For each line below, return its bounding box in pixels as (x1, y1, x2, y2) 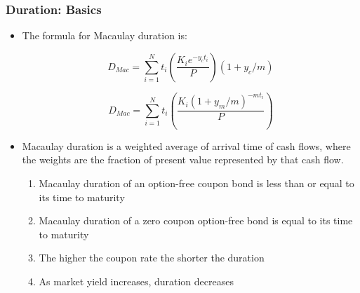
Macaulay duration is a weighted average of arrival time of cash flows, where (22, 138, 351, 153)
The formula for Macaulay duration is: (22, 28, 187, 43)
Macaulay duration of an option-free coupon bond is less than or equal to (39, 175, 354, 190)
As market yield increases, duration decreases (39, 273, 234, 288)
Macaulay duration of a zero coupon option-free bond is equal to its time (39, 213, 353, 228)
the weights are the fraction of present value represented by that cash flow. (22, 152, 344, 167)
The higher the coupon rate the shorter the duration (39, 250, 265, 265)
